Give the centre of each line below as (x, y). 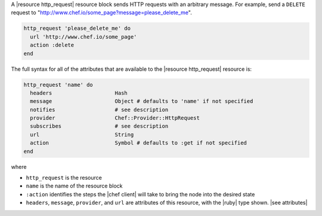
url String (82, 134)
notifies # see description (99, 109)
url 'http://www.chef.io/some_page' (83, 37)
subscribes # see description (99, 126)
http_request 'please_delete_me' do (77, 29)
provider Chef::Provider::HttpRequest (115, 118)
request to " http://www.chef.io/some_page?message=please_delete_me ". (101, 12)
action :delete (52, 45)
